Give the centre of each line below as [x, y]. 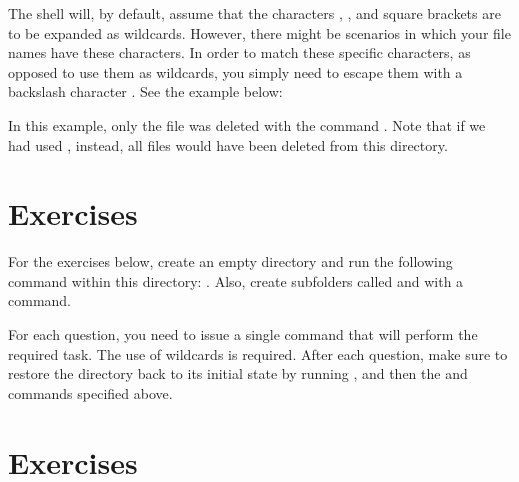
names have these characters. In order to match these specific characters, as [239, 52]
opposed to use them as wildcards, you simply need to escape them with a [235, 71]
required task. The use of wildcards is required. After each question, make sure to [258, 353]
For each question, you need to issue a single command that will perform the [243, 334]
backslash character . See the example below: [145, 91]
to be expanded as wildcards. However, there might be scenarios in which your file [259, 32]
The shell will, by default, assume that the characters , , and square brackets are [254, 13]
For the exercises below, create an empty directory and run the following [230, 261]
